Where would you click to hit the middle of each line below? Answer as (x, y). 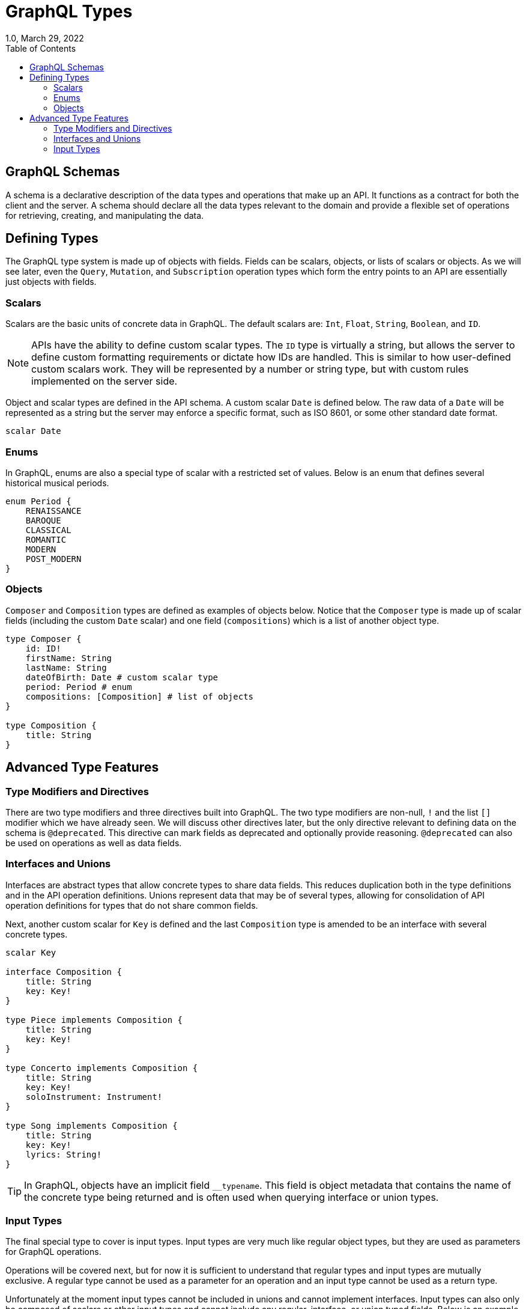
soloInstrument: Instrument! (94, 1097)
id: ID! (43, 648)
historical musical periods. (57, 483)
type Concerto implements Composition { (102, 1068)
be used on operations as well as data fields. (94, 843)
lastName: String (66, 667)
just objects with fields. (51, 282)
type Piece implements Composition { (94, 1020)
